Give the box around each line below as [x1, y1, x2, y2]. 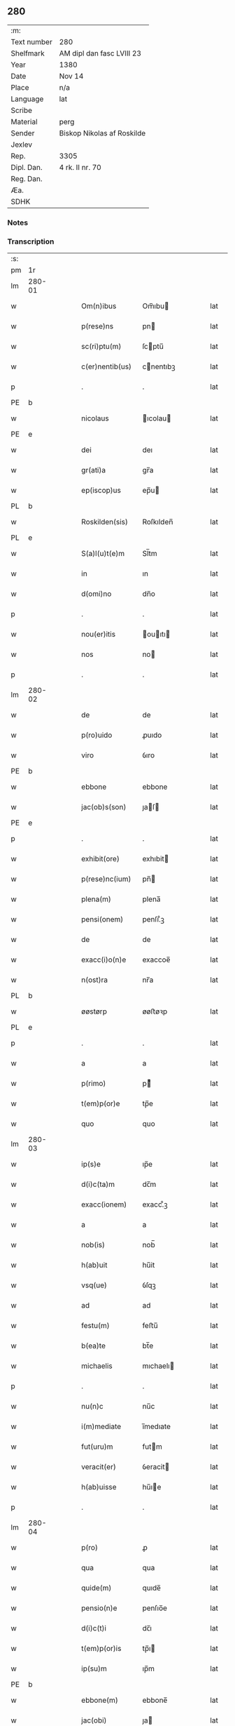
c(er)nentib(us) [81, 361, 131, 371]
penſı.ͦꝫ [142, 915, 164, 924]
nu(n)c [81, 1402, 104, 1412]
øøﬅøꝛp [142, 1007, 168, 1016]
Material [10, 117, 38, 126]
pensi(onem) [81, 915, 124, 924]
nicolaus [81, 413, 110, 423]
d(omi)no [81, 589, 112, 599]
